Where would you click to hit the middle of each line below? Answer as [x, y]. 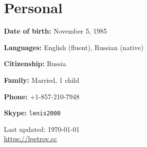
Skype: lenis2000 [32, 113]
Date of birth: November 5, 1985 [55, 31]
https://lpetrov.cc [31, 138]
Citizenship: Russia [35, 64]
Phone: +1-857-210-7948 [42, 96]
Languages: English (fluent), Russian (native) [74, 47]
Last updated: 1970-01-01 [42, 129]
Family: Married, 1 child [42, 80]
